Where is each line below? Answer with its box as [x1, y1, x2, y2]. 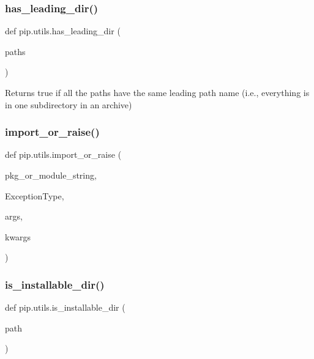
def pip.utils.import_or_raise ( [5, 148, 122, 161]
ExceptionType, [5, 189, 64, 202]
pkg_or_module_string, [5, 169, 97, 181]
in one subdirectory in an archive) [5, 98, 132, 111]
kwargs [5, 230, 31, 243]
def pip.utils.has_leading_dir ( [5, 24, 121, 37]
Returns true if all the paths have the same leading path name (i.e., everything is [5, 86, 310, 98]
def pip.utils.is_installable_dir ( [5, 301, 125, 314]
